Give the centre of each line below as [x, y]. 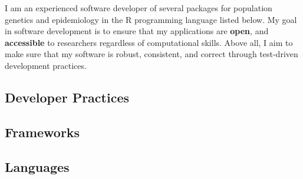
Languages [37, 166]
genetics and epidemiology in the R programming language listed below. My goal [151, 19]
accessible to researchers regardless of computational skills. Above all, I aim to [149, 42]
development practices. [46, 65]
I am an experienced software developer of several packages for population [139, 8]
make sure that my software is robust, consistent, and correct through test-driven [151, 54]
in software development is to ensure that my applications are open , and [137, 31]
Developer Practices [67, 97]
